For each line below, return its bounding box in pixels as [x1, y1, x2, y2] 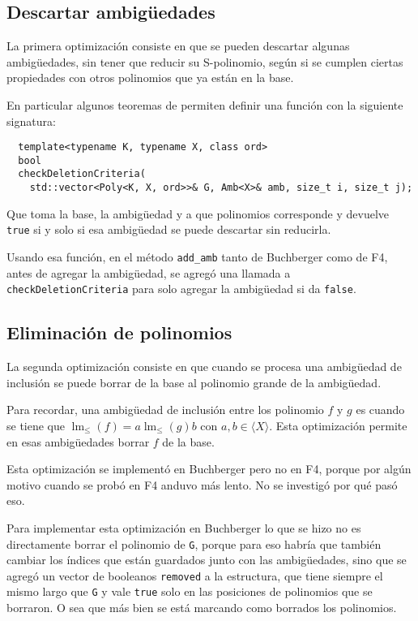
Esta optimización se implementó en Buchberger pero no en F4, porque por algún [6, 460, 412, 477]
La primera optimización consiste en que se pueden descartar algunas [6, 37, 350, 54]
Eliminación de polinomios [6, 320, 232, 345]
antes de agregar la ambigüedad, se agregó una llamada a [6, 264, 291, 281]
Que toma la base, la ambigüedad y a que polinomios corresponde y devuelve [6, 205, 390, 222]
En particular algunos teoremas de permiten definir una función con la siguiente [6, 96, 403, 113]
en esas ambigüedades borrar [6, 433, 150, 450]
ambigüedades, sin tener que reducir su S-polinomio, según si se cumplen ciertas [6, 53, 403, 70]
